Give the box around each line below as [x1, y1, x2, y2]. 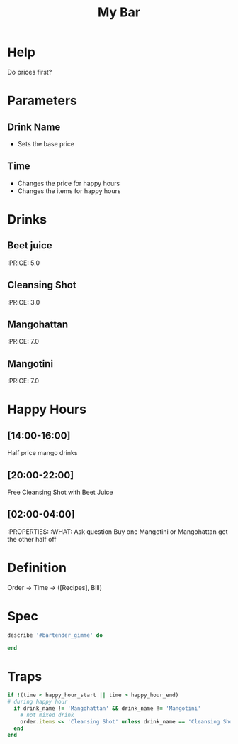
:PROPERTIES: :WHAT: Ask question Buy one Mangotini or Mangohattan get [7, 527, 228, 536]
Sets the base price [17, 139, 75, 148]
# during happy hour [7, 699, 69, 706]
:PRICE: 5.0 [7, 258, 40, 267]
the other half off [7, 535, 57, 543]
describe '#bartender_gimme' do [7, 631, 103, 639]
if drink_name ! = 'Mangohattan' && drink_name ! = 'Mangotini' [13, 705, 201, 712]
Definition [7, 560, 67, 576]
